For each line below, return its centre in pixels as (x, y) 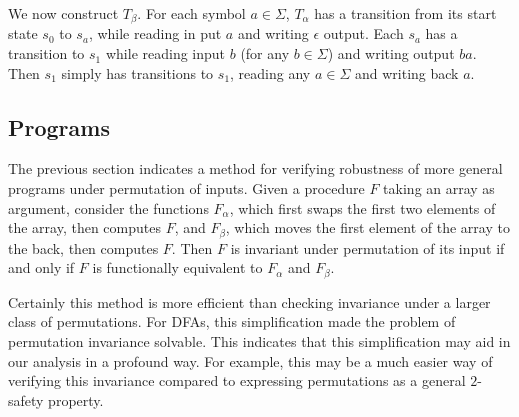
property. (76, 399)
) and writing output (391, 53)
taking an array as (439, 188)
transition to (46, 53)
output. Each (363, 33)
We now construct (63, 13)
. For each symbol (191, 13)
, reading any (270, 72)
